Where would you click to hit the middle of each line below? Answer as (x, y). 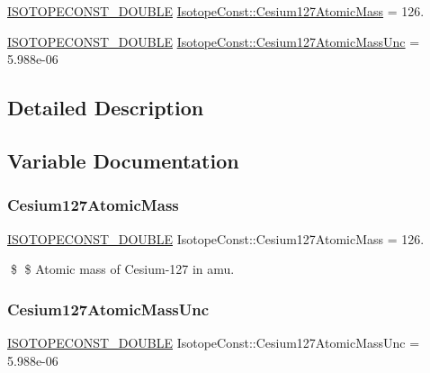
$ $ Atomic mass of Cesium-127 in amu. (122, 269)
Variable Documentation (123, 160)
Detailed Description (106, 108)
